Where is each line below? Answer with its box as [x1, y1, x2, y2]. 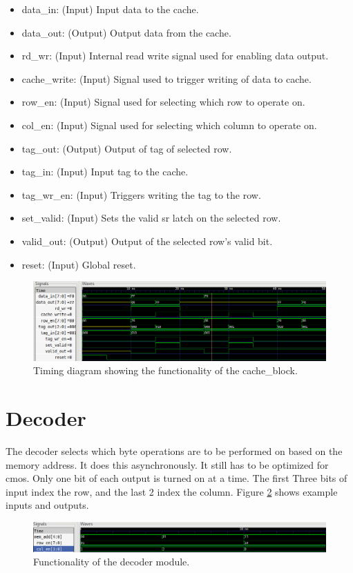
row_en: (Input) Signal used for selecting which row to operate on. [21, 95, 305, 109]
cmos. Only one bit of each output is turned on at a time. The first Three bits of [6, 471, 347, 485]
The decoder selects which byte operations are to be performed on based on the [6, 444, 343, 458]
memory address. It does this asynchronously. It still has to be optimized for [6, 457, 329, 472]
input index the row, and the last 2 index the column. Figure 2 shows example [6, 484, 338, 498]
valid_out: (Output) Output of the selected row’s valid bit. [21, 233, 273, 248]
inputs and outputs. [6, 498, 89, 512]
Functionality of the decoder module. [33, 554, 190, 569]
